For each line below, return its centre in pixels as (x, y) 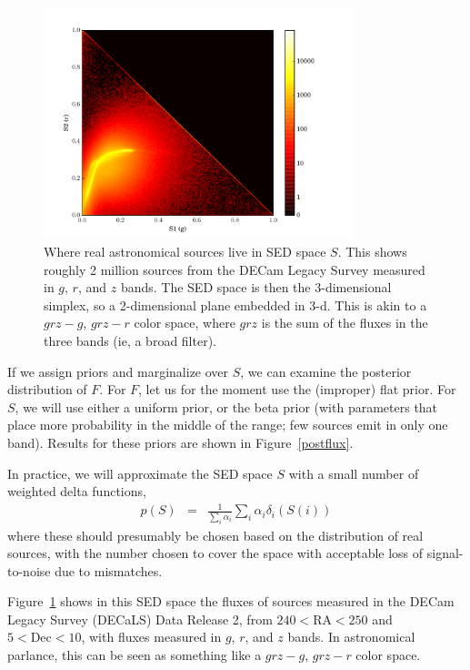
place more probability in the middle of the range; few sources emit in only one (228, 425)
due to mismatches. (109, 570)
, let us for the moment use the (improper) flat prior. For (297, 389)
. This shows (372, 251)
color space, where (185, 323)
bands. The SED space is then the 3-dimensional (256, 287)
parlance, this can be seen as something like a (135, 655)
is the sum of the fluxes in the (345, 323)
